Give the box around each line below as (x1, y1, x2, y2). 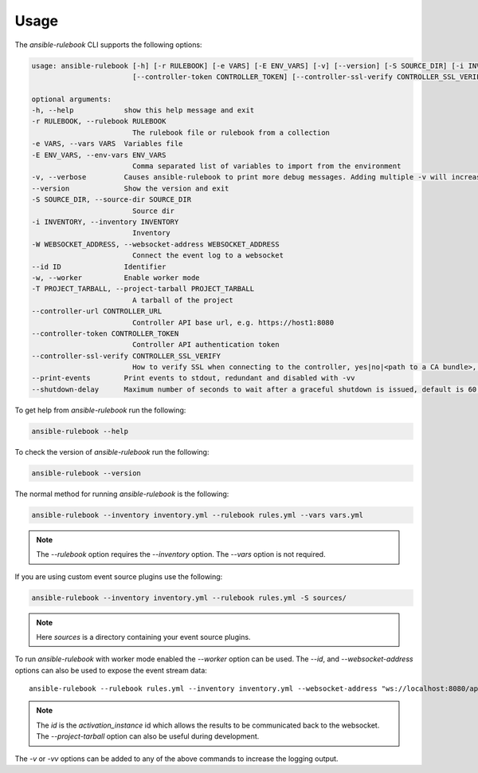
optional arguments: (31, 94, 112, 104)
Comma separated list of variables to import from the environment (131, 162, 402, 171)
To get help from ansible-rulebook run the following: (14, 405, 186, 415)
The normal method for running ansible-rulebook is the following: (14, 489, 229, 499)
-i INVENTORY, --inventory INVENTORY (31, 218, 179, 227)
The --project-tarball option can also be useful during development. (36, 732, 260, 741)
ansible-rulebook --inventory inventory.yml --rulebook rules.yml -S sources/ (31, 593, 347, 602)
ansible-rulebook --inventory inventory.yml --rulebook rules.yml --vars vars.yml (31, 511, 364, 519)
